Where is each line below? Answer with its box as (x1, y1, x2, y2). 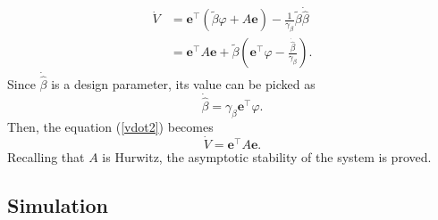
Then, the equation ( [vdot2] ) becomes (7, 117, 214, 135)
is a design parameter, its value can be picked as (51, 74, 316, 93)
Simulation (7, 191, 109, 218)
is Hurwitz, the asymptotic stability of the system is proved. (102, 147, 432, 166)
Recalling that (7, 147, 85, 166)
